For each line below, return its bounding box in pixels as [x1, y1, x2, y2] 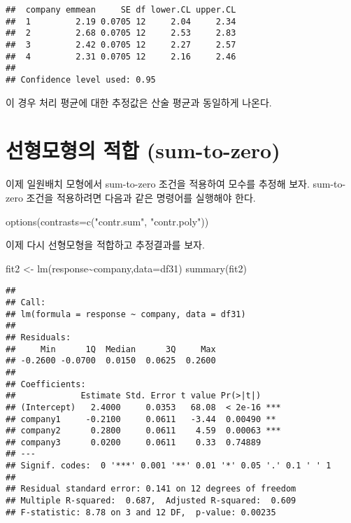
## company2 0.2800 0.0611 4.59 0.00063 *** [6, 426, 281, 436]
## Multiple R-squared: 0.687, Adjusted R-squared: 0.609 [6, 496, 296, 506]
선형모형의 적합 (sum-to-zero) [6, 136, 280, 165]
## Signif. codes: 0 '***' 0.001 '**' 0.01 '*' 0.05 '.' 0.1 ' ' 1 [6, 461, 331, 471]
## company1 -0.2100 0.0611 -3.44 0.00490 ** [6, 414, 276, 424]
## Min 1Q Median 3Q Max [6, 344, 216, 354]
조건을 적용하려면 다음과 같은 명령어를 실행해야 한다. [26, 190, 256, 204]
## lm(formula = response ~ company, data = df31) [6, 309, 246, 319]
